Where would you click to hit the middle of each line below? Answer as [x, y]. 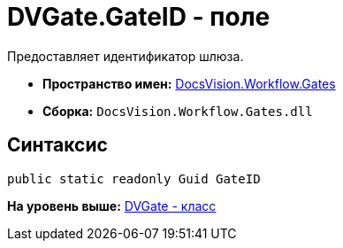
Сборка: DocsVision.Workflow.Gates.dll [178, 111]
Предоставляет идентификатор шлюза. [126, 56]
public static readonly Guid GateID [134, 178]
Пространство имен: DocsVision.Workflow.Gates [189, 83]
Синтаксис [57, 145]
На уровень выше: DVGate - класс [112, 205]
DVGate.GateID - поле [139, 17]
